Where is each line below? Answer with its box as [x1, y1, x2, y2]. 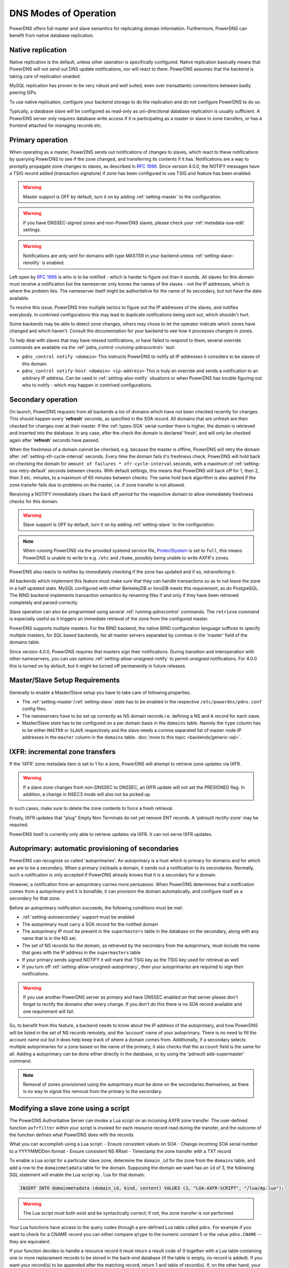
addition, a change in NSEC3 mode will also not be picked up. [23, 791, 151, 797]
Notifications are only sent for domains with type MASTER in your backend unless [23, 253, 194, 259]
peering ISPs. [9, 89, 37, 96]
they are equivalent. [9, 1238, 51, 1245]
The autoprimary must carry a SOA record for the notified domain [22, 921, 159, 927]
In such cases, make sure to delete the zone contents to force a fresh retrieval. [9, 805, 174, 812]
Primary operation [9, 135, 68, 144]
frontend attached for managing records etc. [9, 122, 102, 128]
